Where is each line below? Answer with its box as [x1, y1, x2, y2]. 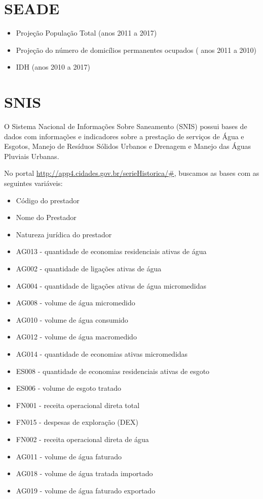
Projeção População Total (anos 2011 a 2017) [16, 27, 157, 38]
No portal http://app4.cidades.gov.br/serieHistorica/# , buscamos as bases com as [4, 168, 259, 178]
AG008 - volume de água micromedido [16, 297, 135, 308]
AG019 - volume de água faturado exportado [16, 485, 156, 495]
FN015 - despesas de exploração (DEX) [16, 417, 138, 427]
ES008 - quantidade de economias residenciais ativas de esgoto [16, 365, 210, 376]
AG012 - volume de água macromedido [16, 331, 137, 342]
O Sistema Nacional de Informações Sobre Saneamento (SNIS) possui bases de [4, 121, 247, 132]
